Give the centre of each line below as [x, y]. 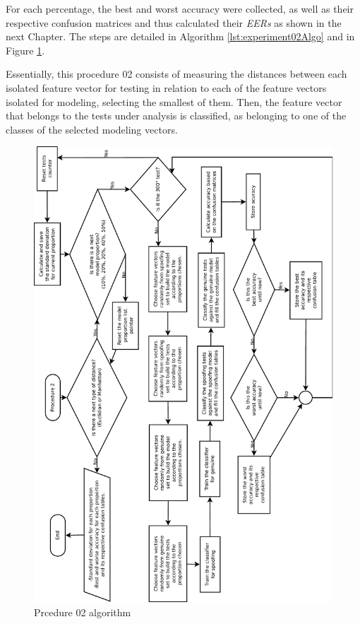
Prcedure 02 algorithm [83, 612]
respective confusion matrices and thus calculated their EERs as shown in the [174, 22]
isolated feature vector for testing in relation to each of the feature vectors [166, 87]
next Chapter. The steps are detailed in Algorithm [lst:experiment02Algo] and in [180, 36]
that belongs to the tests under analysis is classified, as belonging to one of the [176, 116]
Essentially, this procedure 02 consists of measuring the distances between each [176, 74]
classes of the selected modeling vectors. [92, 129]
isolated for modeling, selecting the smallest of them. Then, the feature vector [174, 101]
